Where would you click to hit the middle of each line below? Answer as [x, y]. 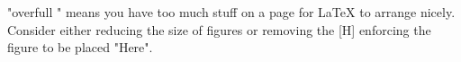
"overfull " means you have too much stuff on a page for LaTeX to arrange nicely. [231, 12]
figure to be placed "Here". [80, 47]
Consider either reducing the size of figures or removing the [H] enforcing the [219, 29]
